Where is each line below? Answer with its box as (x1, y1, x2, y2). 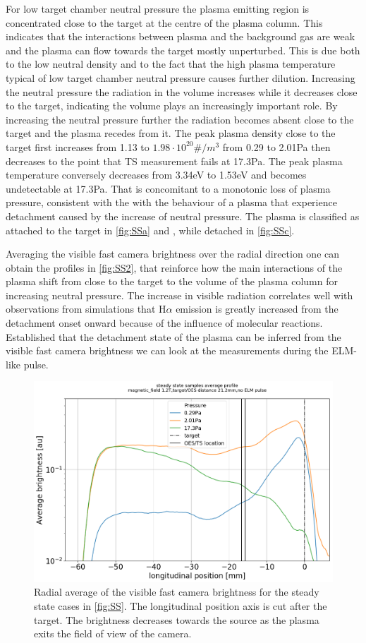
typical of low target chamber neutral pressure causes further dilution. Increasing (6, 70, 355, 85)
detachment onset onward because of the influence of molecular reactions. (6, 316, 323, 330)
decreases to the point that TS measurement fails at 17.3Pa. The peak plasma (6, 153, 343, 168)
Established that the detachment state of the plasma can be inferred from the (6, 329, 341, 344)
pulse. (23, 356, 49, 371)
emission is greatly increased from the (176, 301, 338, 316)
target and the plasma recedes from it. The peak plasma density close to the (6, 126, 336, 140)
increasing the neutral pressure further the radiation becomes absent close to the (6, 112, 354, 126)
